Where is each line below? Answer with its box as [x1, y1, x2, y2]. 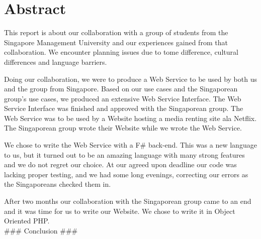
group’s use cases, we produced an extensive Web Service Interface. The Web [4, 93, 241, 103]
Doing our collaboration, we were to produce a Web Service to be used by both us [4, 73, 257, 84]
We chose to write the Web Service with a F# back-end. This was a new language [4, 140, 257, 150]
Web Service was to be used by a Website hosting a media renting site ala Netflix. [4, 112, 257, 123]
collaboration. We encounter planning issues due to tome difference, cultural [4, 47, 238, 57]
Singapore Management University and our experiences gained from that [4, 37, 228, 47]
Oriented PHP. [4, 215, 50, 226]
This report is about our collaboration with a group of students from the [4, 27, 228, 38]
